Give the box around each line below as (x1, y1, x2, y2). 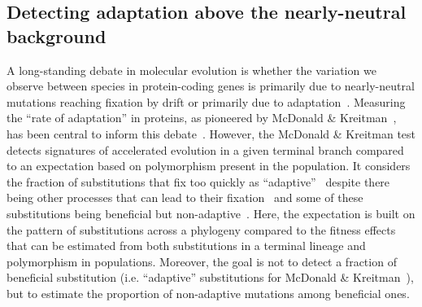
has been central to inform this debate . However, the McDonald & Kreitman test (7, 125, 416, 142)
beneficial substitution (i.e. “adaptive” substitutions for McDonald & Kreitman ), (7, 269, 414, 286)
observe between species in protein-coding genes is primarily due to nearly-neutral (7, 77, 415, 94)
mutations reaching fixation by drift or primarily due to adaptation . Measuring (7, 93, 406, 110)
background (7, 23, 107, 48)
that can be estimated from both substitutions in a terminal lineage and (7, 237, 366, 254)
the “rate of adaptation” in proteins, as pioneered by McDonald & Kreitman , (7, 109, 397, 126)
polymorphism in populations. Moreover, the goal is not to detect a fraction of (7, 252, 397, 270)
